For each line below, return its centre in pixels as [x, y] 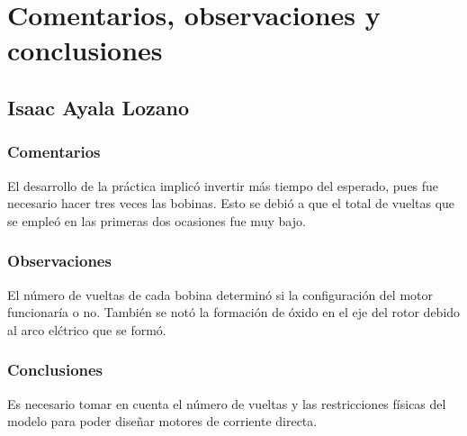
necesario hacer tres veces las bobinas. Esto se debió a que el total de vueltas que [231, 203]
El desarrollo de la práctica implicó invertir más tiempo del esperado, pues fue [223, 185]
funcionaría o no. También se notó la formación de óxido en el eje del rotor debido [234, 312]
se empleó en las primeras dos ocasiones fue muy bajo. [157, 220]
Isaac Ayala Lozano [99, 107]
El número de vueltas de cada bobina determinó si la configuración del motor [220, 294]
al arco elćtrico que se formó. [87, 329]
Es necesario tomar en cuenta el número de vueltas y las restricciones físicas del [227, 403]
